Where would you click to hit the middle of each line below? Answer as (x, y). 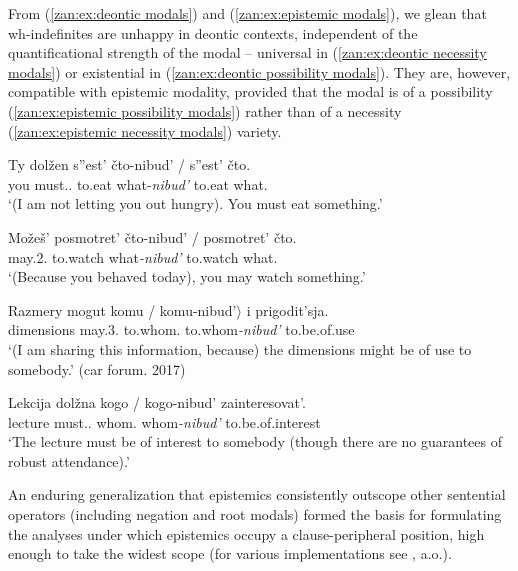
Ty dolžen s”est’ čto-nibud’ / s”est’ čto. (129, 164)
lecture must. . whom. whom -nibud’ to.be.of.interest (164, 421)
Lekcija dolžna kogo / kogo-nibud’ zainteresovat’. (157, 402)
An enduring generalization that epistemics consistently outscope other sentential (257, 494)
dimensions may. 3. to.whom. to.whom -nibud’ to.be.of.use (181, 329)
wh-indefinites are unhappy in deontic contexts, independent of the (213, 32)
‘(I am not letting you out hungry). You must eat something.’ (195, 203)
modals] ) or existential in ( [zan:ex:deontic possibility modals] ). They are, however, (259, 71)
